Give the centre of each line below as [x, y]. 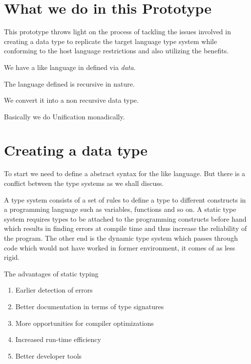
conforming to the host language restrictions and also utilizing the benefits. [116, 51]
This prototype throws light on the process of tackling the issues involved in [117, 32]
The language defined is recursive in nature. [69, 83]
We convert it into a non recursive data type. [71, 100]
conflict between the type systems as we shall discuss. [84, 183]
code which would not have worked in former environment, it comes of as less [120, 247]
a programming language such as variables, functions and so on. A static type [120, 209]
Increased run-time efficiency [58, 339]
